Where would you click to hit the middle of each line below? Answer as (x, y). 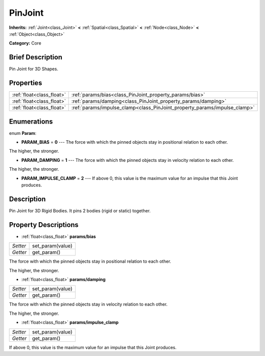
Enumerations (31, 121)
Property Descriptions (44, 225)
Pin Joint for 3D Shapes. (34, 69)
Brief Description (36, 57)
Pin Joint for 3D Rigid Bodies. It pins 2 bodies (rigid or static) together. (80, 210)
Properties (26, 83)
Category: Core (25, 43)
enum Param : (23, 133)
